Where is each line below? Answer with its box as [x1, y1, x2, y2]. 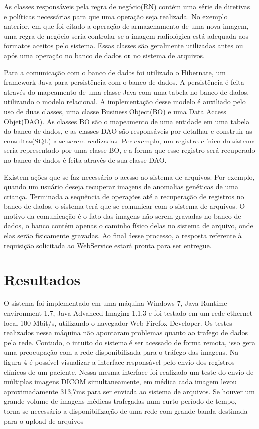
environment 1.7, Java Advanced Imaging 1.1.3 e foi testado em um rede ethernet [4, 307, 253, 318]
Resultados [4, 269, 81, 289]
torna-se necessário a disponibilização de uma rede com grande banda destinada [4, 405, 248, 416]
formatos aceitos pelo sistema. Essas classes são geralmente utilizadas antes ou [4, 40, 243, 51]
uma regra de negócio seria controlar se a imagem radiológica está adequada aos [4, 30, 249, 41]
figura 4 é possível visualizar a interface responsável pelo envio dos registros [4, 356, 235, 367]
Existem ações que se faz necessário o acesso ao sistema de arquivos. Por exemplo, [4, 171, 255, 182]
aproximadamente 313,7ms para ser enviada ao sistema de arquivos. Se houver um [4, 386, 255, 396]
